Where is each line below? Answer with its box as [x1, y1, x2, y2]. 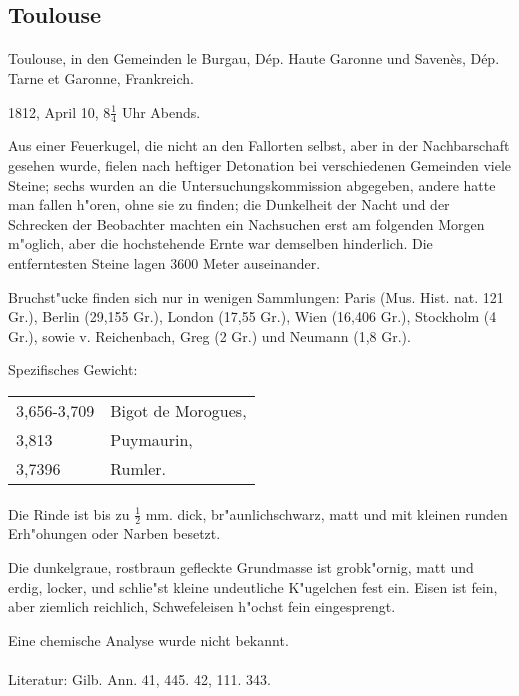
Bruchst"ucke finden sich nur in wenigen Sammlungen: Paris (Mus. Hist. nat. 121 [8, 286, 504, 307]
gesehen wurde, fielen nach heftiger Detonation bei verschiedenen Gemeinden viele [8, 154, 511, 175]
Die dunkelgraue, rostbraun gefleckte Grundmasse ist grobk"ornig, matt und [8, 556, 474, 577]
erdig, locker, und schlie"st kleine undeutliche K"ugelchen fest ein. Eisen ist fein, [8, 576, 498, 597]
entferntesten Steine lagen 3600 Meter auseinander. [8, 252, 321, 273]
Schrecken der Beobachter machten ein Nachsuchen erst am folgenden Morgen [8, 213, 485, 234]
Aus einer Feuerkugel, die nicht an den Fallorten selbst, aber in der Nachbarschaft [8, 135, 510, 156]
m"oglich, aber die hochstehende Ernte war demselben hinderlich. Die [8, 233, 433, 254]
